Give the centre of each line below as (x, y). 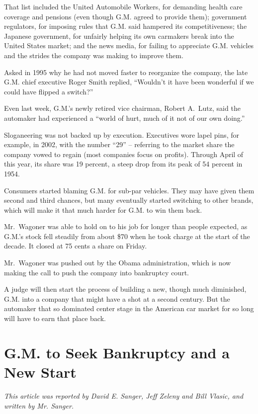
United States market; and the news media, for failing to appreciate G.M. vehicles (129, 45)
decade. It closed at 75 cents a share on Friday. (76, 246)
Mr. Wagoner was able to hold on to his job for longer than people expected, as (126, 226)
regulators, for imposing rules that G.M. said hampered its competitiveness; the (126, 26)
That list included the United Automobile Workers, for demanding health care (123, 6)
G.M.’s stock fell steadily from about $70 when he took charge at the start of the (127, 236)
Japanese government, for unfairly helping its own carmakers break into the (119, 36)
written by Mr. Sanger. (39, 405)
